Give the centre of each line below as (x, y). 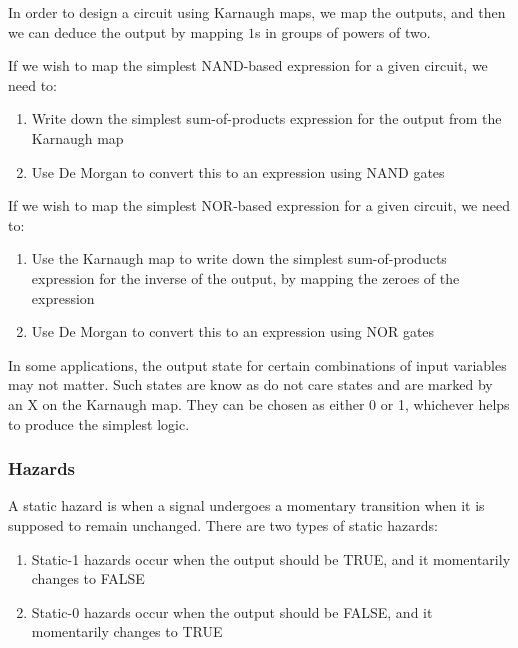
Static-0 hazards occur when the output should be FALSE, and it (232, 611)
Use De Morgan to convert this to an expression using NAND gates (238, 171)
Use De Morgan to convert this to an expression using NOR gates (233, 331)
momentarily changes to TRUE (127, 631)
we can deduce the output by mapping (126, 31)
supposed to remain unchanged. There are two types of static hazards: (223, 524)
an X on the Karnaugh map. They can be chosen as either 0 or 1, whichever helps (259, 403)
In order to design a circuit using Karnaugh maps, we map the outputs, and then (257, 12)
